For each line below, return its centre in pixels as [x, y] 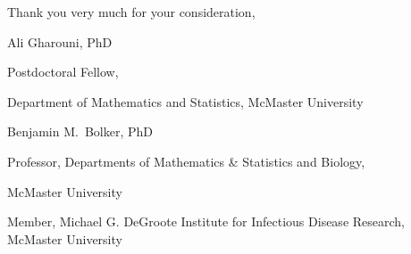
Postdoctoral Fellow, [63, 72]
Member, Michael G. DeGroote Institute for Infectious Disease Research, [206, 221]
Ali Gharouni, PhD [60, 41]
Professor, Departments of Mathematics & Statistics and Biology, [186, 161]
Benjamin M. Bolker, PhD [80, 131]
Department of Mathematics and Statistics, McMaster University [185, 101]
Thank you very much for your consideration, [131, 12]
